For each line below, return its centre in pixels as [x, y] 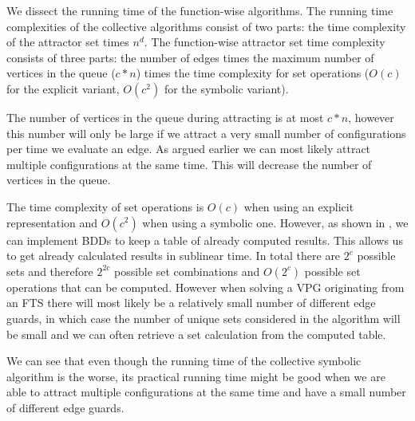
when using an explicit [299, 206]
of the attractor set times [68, 42]
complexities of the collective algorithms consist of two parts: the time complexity [206, 26]
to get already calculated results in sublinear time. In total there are [174, 256]
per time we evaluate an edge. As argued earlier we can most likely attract [189, 149]
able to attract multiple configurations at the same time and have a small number [206, 392]
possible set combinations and [187, 271]
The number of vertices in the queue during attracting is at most [165, 117]
